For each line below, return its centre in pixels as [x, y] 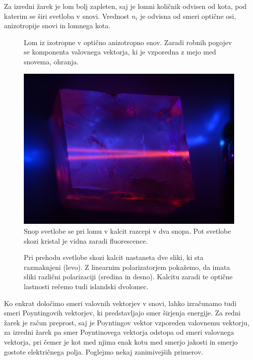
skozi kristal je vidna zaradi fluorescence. [86, 240]
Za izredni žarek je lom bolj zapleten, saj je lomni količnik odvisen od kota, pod [126, 6]
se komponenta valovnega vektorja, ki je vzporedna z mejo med [120, 52]
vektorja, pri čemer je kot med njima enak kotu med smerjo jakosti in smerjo [121, 342]
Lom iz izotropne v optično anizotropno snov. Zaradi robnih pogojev [128, 42]
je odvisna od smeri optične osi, [188, 16]
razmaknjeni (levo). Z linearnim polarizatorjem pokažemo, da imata [127, 267]
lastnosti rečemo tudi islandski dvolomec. [86, 286]
